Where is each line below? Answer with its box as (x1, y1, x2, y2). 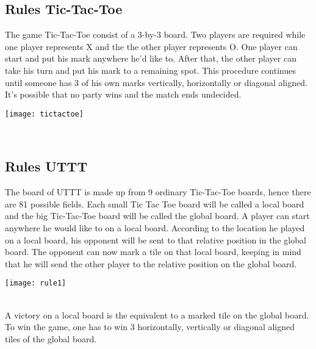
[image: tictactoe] (5, 109, 84, 118)
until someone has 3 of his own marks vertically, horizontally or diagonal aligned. (5, 76, 307, 88)
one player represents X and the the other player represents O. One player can (5, 40, 298, 52)
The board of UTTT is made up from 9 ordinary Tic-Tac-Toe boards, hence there (5, 185, 311, 198)
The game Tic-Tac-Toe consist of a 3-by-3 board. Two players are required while (5, 28, 306, 41)
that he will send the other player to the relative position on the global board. (5, 257, 297, 270)
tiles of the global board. (5, 332, 97, 345)
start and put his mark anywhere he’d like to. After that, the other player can (5, 52, 296, 65)
